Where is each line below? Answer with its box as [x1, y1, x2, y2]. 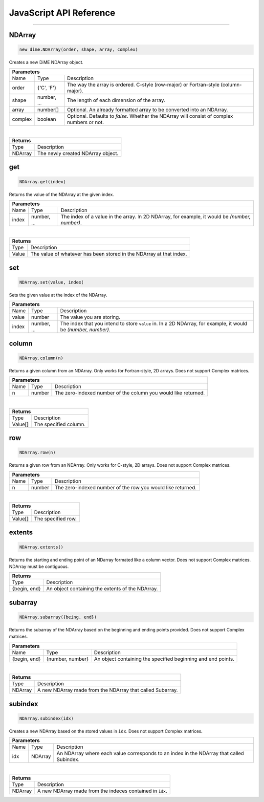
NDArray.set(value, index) [19, 279, 84, 285]
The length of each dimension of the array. [66, 97, 166, 104]
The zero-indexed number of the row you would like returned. [54, 484, 197, 491]
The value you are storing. [60, 314, 121, 321]
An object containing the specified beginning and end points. [94, 655, 235, 662]
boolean [37, 115, 56, 122]
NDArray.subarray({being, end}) [19, 614, 97, 620]
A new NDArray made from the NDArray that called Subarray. [37, 687, 178, 694]
